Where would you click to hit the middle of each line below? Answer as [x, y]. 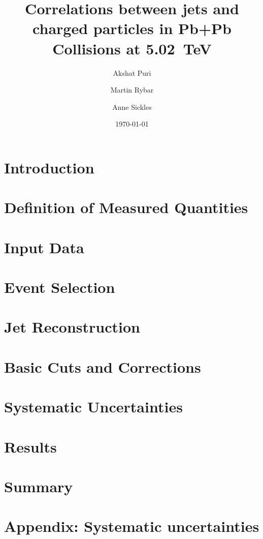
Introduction [49, 167]
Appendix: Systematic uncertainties [132, 526]
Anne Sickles [132, 107]
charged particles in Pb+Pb [132, 28]
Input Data [44, 247]
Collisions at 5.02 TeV [132, 48]
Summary [39, 486]
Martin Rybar [132, 90]
